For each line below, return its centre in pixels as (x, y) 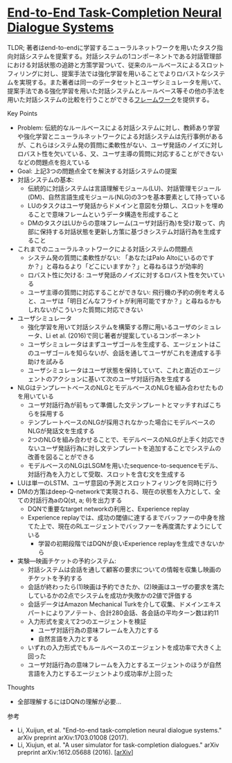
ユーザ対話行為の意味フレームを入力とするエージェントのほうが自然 (124, 665)
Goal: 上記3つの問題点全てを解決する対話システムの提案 (97, 170)
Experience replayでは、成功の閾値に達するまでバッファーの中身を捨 (126, 517)
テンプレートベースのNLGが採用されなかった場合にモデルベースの (122, 422)
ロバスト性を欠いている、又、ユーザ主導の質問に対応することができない (120, 153)
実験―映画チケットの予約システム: (66, 561)
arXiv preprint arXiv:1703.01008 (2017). (73, 737)
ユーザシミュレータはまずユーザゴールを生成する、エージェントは (122, 344)
